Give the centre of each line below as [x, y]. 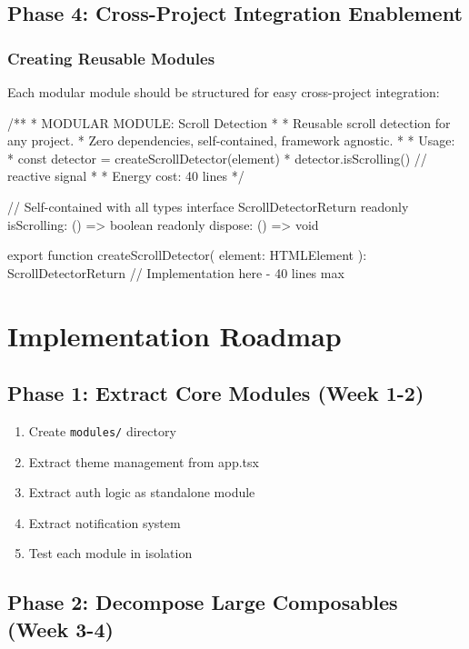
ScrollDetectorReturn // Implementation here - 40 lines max [176, 272]
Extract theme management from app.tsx [144, 461]
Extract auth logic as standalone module [142, 492]
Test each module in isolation [110, 553]
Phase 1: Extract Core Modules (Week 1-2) [216, 393]
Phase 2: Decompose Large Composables [203, 602]
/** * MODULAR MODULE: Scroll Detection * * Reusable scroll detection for [229, 122]
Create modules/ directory [102, 430]
